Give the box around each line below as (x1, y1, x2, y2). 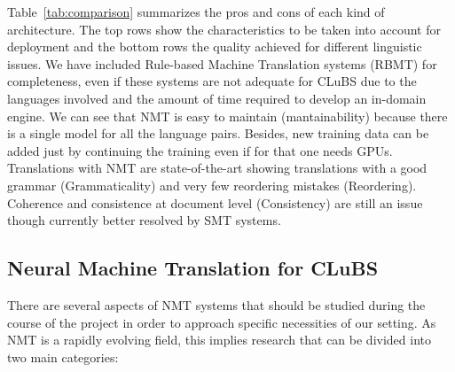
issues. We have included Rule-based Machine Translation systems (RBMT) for (7, 54, 437, 73)
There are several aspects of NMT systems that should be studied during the (7, 295, 426, 314)
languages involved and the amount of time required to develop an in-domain (7, 89, 427, 107)
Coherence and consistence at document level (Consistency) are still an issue (7, 193, 423, 212)
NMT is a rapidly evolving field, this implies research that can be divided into (7, 330, 432, 349)
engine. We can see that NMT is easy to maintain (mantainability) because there (7, 106, 448, 125)
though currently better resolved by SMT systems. (7, 211, 281, 229)
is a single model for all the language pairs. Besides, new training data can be (7, 124, 429, 143)
